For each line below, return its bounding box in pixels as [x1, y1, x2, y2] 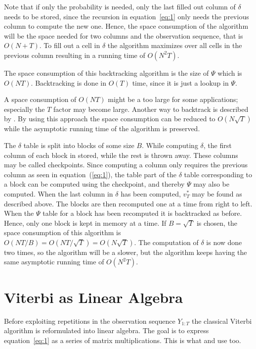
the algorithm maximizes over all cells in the [107, 40, 242, 50]
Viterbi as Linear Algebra [4, 287, 183, 307]
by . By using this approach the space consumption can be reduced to [4, 113, 215, 124]
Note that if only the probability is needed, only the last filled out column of [4, 1, 236, 11]
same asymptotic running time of [4, 256, 104, 267]
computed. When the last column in [4, 188, 113, 199]
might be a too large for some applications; [108, 94, 238, 104]
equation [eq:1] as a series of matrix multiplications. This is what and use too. [4, 335, 241, 345]
